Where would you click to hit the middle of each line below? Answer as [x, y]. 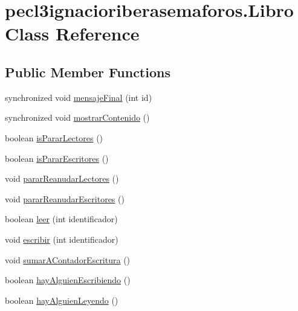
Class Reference [72, 34]
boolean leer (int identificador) [61, 219]
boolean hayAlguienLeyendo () [62, 300]
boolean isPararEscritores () [57, 158]
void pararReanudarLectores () [62, 178]
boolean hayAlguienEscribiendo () [68, 280]
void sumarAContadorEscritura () [68, 259]
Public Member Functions [88, 72]
